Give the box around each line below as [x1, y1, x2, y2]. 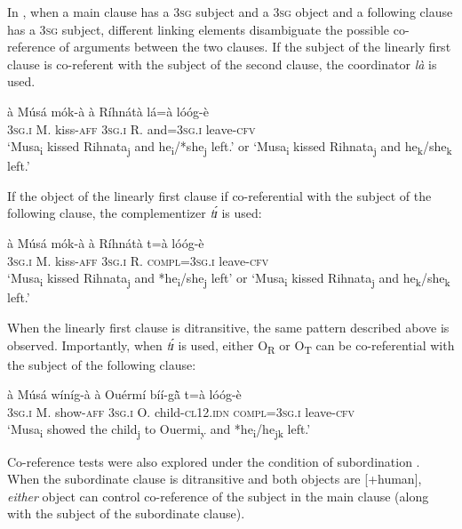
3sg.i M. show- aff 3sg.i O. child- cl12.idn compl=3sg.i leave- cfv [7, 402, 355, 421]
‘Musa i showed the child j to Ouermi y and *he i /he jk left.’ [7, 420, 311, 441]
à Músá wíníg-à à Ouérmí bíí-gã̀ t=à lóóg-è [7, 385, 242, 404]
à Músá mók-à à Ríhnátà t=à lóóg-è [7, 234, 204, 252]
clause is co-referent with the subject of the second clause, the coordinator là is [7, 54, 437, 73]
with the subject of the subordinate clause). [7, 504, 245, 523]
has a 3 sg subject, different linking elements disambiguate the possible [7, 20, 390, 38]
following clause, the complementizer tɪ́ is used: [7, 204, 262, 222]
